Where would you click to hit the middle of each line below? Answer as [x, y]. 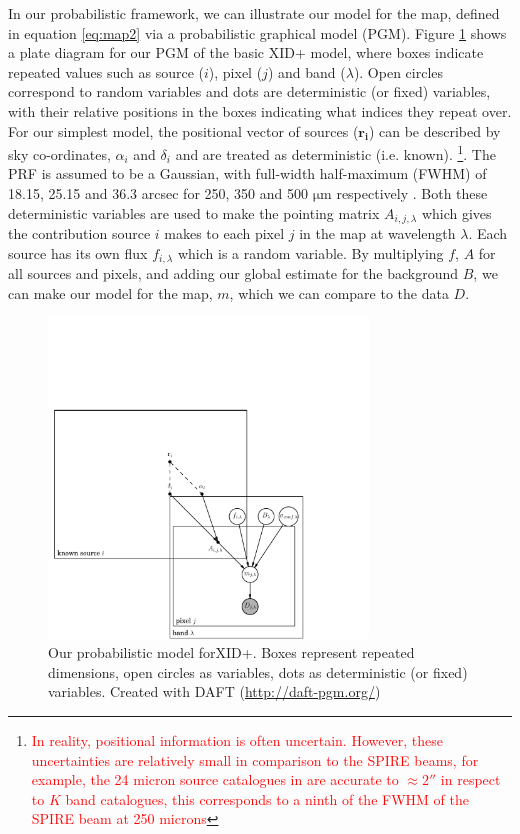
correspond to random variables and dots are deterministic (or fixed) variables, [249, 91]
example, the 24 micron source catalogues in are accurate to [215, 779]
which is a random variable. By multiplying [310, 252]
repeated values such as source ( [106, 71]
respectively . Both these [412, 193]
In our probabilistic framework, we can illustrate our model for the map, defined [254, 13]
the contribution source [79, 233]
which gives [456, 212]
